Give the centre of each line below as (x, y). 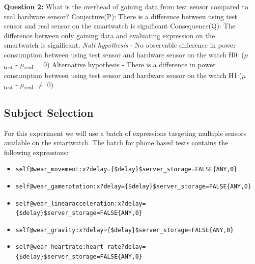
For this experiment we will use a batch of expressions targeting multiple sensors (125, 133)
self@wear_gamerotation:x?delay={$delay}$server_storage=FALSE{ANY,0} (133, 186)
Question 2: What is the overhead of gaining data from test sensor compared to (126, 6)
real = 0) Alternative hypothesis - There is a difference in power (120, 65)
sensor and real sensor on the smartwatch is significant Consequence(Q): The (120, 26)
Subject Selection (49, 112)
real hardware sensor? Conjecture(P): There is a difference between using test (121, 16)
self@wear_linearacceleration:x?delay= (81, 203)
